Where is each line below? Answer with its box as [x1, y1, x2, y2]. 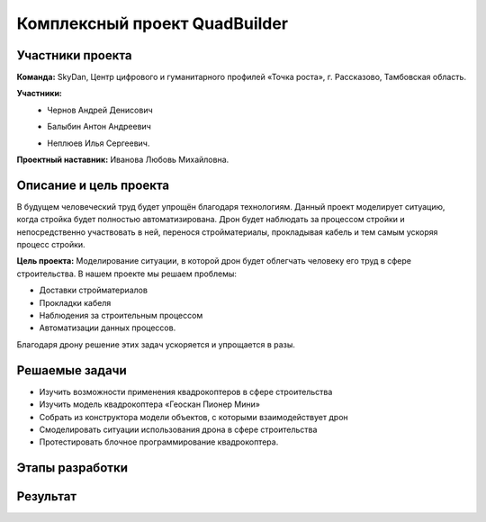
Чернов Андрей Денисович [47, 104, 153, 115]
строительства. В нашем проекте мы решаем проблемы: [16, 268, 238, 279]
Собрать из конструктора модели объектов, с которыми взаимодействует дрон [39, 411, 348, 422]
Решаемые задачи [16, 363, 128, 378]
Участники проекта [16, 48, 132, 63]
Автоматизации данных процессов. [39, 322, 176, 333]
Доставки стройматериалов [39, 284, 148, 296]
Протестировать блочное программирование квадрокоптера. [39, 436, 279, 447]
